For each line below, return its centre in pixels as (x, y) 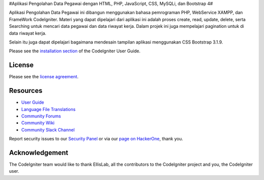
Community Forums (41, 116)
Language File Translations (48, 109)
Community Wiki (38, 123)
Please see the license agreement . (44, 77)
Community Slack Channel (48, 130)
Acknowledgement (39, 152)
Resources (26, 91)
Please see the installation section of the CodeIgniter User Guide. (75, 51)
